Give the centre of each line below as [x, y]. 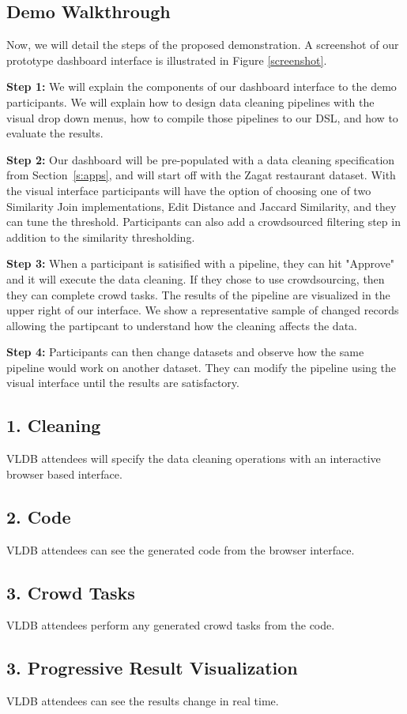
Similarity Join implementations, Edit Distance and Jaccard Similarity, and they [202, 206]
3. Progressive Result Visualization [152, 668]
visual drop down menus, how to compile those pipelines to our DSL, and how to [202, 117]
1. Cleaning [54, 425]
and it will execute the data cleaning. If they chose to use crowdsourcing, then [196, 278]
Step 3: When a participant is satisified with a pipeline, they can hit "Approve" [201, 263]
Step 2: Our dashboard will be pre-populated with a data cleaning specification [201, 159]
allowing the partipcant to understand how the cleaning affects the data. [182, 325]
